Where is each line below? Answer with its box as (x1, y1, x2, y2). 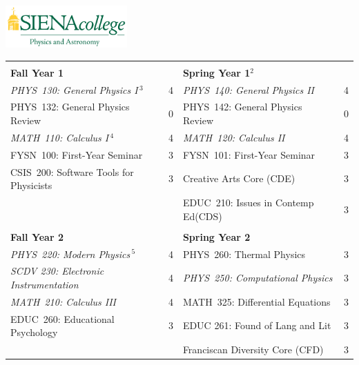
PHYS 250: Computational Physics (182, 270, 333, 285)
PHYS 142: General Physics (182, 99, 302, 114)
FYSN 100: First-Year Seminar (10, 147, 143, 161)
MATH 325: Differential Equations (182, 294, 331, 308)
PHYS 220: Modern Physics (10, 246, 130, 261)
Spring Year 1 (182, 65, 251, 79)
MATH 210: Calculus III (10, 294, 117, 308)
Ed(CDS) (182, 208, 222, 223)
